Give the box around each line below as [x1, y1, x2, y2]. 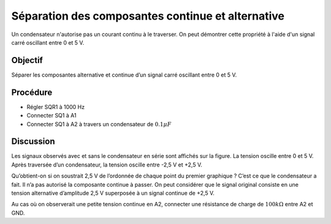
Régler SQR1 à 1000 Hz [26, 103, 85, 110]
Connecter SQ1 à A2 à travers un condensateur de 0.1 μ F [26, 120, 172, 128]
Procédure [11, 87, 53, 97]
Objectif [11, 55, 43, 65]
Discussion [11, 136, 55, 147]
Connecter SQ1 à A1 [26, 112, 77, 119]
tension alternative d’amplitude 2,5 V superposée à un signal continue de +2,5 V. [11, 190, 215, 196]
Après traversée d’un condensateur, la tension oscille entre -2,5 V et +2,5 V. [11, 161, 202, 168]
